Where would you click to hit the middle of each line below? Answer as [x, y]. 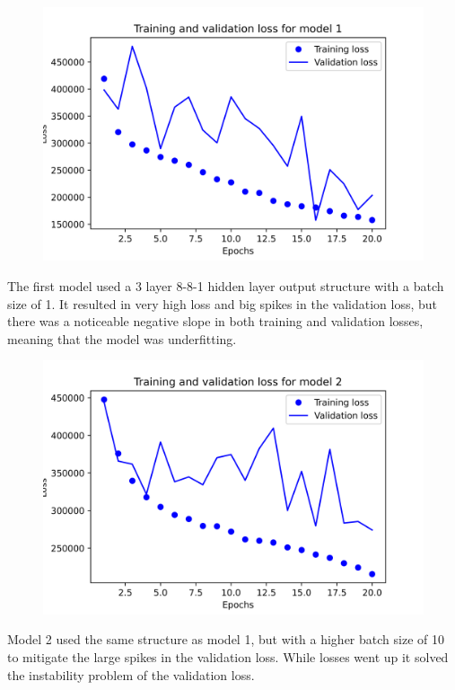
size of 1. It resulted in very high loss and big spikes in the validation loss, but [223, 303]
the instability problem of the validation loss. [131, 674]
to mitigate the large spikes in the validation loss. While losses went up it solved [228, 656]
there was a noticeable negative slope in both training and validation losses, [215, 321]
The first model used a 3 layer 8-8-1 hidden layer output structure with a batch [226, 285]
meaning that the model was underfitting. [122, 338]
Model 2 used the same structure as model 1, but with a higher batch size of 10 [226, 639]
